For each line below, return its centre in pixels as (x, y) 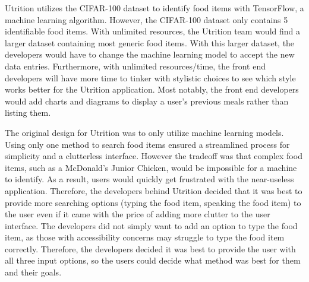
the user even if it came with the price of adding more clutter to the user (138, 214)
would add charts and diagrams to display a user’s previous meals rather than (147, 101)
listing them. (28, 113)
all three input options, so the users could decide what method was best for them (153, 260)
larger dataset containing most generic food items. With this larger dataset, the (150, 42)
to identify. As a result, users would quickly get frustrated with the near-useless (149, 179)
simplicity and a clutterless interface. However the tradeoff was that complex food (154, 156)
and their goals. (33, 272)
